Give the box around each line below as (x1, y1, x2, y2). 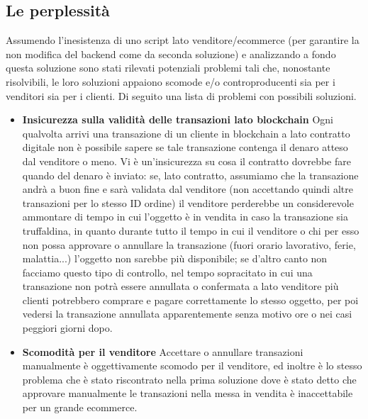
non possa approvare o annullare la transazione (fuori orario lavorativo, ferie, (22, 237, 356, 252)
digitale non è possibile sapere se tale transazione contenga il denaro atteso (22, 140, 348, 155)
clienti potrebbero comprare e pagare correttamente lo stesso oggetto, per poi (22, 292, 359, 307)
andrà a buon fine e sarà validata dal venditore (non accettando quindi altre (22, 181, 353, 196)
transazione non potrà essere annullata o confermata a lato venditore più (22, 279, 339, 294)
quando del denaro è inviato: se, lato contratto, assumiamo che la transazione (22, 167, 359, 182)
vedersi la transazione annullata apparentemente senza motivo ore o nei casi (22, 306, 352, 321)
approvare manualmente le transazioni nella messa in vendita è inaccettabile (22, 386, 353, 401)
